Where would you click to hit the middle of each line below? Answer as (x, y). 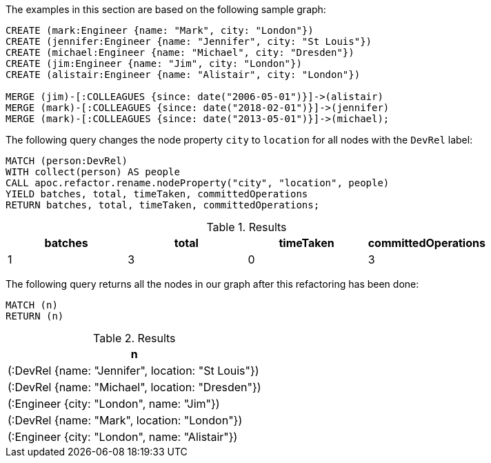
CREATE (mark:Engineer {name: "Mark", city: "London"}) (160, 30)
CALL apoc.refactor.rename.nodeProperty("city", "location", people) (198, 183)
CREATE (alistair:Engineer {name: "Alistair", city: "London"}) (183, 75)
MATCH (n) (32, 305)
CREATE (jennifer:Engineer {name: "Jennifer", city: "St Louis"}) (189, 41)
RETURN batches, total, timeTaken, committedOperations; (163, 205)
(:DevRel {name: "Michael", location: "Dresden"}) (134, 387)
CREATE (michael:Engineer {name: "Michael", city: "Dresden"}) (180, 52)
